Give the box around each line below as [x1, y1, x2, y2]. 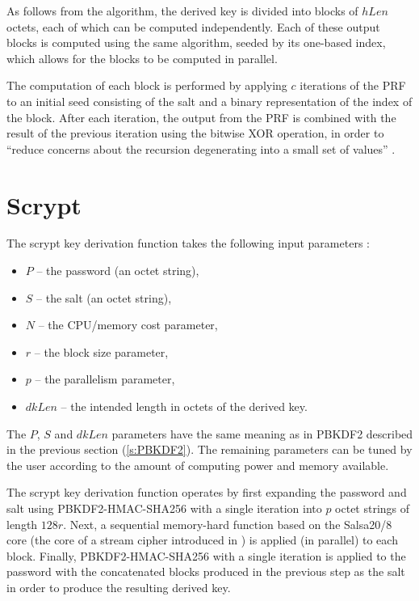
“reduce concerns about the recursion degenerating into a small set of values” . [6, 140, 396, 157]
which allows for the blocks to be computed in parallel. [6, 49, 278, 66]
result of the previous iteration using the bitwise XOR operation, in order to [6, 125, 384, 142]
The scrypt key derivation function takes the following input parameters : [6, 235, 370, 252]
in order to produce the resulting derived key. [6, 578, 231, 595]
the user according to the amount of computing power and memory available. [6, 456, 389, 473]
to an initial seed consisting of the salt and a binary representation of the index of [6, 92, 413, 109]
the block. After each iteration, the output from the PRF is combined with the [6, 108, 396, 125]
